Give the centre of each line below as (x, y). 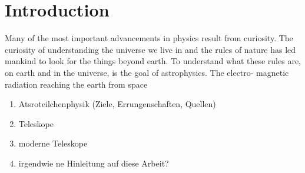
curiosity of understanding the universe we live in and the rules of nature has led (150, 49)
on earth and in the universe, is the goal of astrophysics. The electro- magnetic (147, 72)
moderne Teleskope (53, 143)
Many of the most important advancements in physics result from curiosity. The (149, 38)
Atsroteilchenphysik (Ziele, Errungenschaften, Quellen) (117, 104)
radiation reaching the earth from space (76, 84)
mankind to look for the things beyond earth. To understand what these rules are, (153, 61)
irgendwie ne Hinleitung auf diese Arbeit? (94, 163)
